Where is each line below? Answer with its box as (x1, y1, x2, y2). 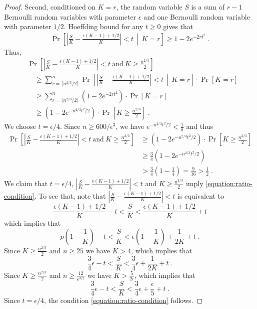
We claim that (4, 178, 48, 189)
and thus (186, 121, 213, 131)
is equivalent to (177, 191, 224, 201)
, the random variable (116, 2, 182, 12)
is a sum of (191, 2, 225, 12)
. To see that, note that (34, 191, 106, 201)
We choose (4, 121, 36, 131)
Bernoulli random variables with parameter (4, 11, 136, 22)
